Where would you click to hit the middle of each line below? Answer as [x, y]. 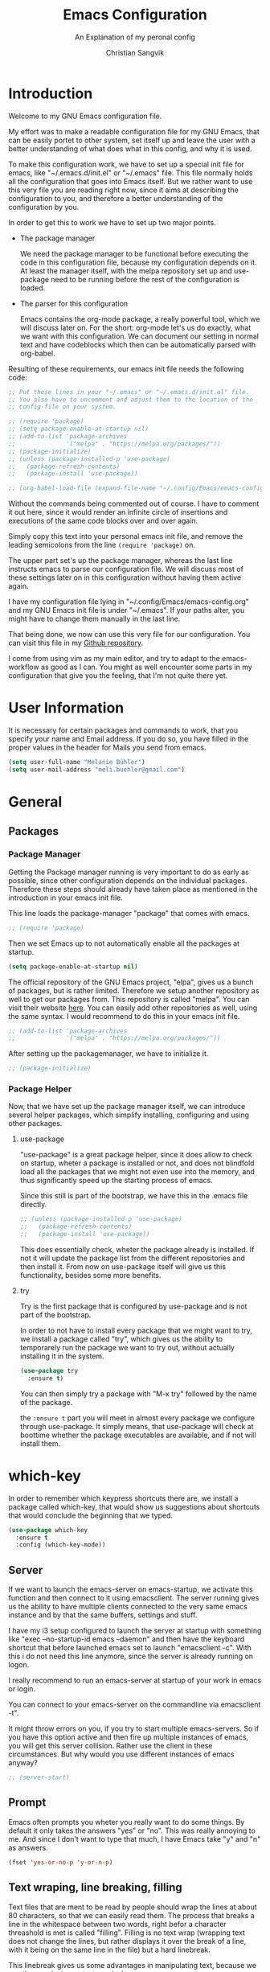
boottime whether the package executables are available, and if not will [138, 1435]
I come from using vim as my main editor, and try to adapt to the [115, 659]
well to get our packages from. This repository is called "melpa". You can [129, 999]
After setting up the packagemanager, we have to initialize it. [108, 1054]
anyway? [23, 1763]
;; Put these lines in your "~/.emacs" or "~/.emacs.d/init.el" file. [129, 392]
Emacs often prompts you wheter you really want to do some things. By [127, 1822]
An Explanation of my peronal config [135, 37]
